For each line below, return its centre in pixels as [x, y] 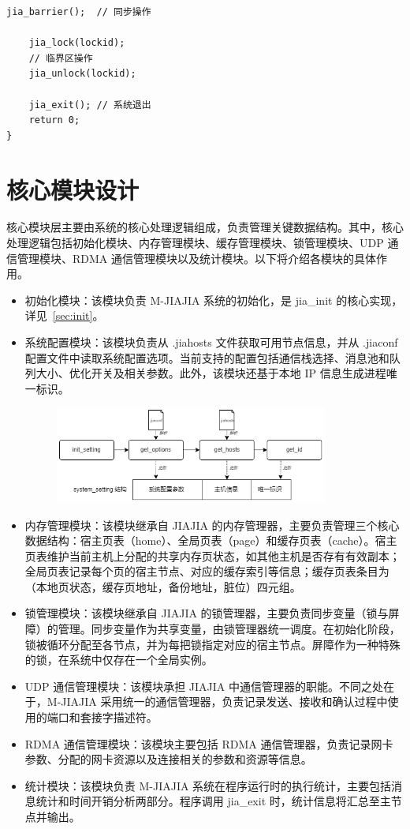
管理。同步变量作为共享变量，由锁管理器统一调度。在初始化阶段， [229, 629]
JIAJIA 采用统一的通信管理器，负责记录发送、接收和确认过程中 [224, 701]
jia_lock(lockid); [77, 43]
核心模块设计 [73, 189]
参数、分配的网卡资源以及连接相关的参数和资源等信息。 [168, 759]
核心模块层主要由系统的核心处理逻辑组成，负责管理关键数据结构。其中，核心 [205, 227]
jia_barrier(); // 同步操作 [79, 12]
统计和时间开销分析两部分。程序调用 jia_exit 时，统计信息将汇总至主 [213, 801]
